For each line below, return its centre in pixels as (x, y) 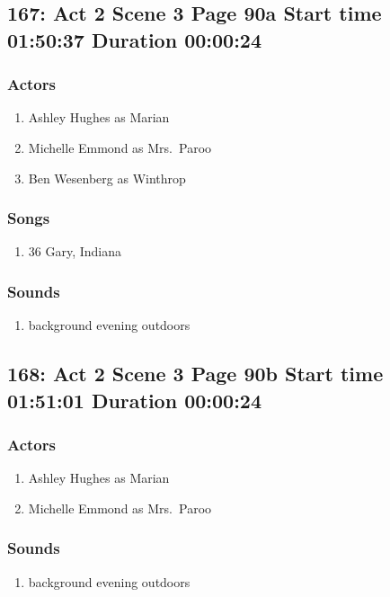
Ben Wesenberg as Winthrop (107, 178)
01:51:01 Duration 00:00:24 (134, 400)
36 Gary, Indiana (75, 251)
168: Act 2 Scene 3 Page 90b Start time (195, 374)
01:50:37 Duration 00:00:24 (134, 39)
